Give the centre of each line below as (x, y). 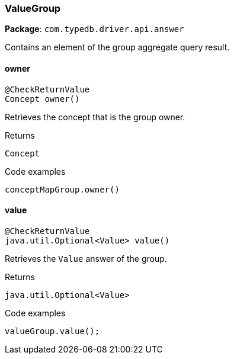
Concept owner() (42, 99)
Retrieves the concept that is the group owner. (95, 117)
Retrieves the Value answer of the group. (86, 258)
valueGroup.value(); (52, 331)
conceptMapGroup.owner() (62, 189)
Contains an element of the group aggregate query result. (117, 47)
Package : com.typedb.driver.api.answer (94, 29)
